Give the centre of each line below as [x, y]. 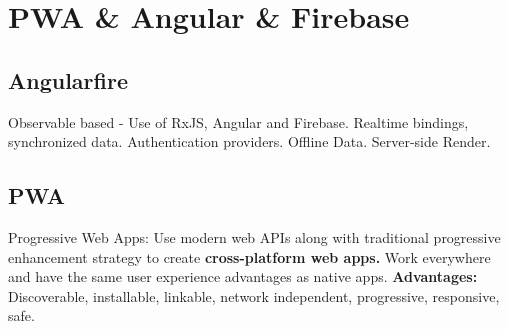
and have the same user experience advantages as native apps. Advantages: [243, 276]
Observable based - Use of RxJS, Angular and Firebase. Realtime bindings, [238, 121]
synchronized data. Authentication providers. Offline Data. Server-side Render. [249, 141]
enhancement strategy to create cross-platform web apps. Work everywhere [249, 256]
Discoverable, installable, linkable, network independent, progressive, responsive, [254, 295]
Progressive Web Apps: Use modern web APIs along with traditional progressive [254, 236]
